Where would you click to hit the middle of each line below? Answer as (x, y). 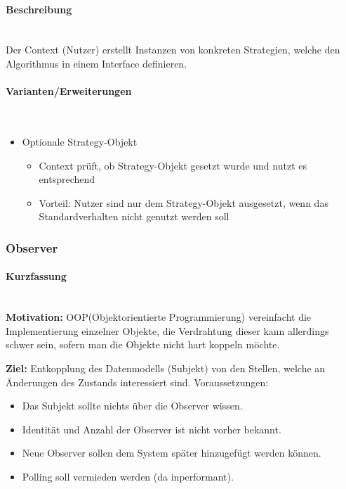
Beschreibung (39, 9)
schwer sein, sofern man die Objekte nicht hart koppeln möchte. (143, 344)
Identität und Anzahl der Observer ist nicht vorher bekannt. (152, 429)
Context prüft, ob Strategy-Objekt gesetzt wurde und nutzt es (173, 165)
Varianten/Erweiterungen (69, 91)
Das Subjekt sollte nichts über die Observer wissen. (132, 406)
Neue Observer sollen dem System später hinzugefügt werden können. (172, 453)
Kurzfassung (36, 276)
